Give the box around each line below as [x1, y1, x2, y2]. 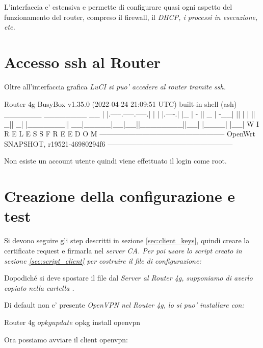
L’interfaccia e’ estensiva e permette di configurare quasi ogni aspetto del [4, 2, 232, 12]
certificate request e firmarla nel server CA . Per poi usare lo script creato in [4, 245, 242, 256]
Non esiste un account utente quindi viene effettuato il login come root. [4, 155, 227, 166]
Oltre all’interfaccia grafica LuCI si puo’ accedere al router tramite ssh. [4, 81, 226, 91]
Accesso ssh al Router [4, 51, 161, 72]
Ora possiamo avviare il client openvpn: [4, 334, 128, 344]
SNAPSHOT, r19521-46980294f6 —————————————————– [4, 138, 233, 149]
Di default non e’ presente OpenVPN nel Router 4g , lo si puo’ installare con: [4, 299, 244, 310]
